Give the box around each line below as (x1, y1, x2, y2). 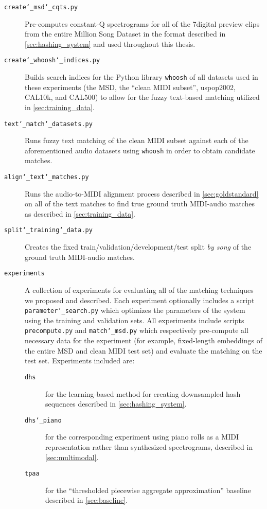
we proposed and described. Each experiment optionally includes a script (25, 294, 255, 305)
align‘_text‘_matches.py (4, 173, 89, 181)
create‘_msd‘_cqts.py (4, 4, 78, 11)
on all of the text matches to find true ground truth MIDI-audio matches (25, 198, 255, 209)
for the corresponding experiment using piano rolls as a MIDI (45, 431, 239, 442)
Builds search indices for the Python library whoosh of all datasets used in (25, 72, 258, 82)
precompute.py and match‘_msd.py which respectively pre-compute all (25, 325, 248, 336)
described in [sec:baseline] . (45, 495, 128, 505)
